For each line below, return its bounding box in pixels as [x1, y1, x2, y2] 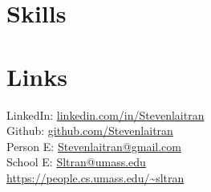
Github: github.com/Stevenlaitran [6, 122, 173, 139]
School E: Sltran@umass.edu [6, 153, 146, 170]
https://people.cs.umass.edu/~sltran [6, 169, 185, 186]
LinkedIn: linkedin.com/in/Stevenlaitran [6, 106, 205, 123]
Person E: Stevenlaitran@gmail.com [6, 137, 181, 154]
